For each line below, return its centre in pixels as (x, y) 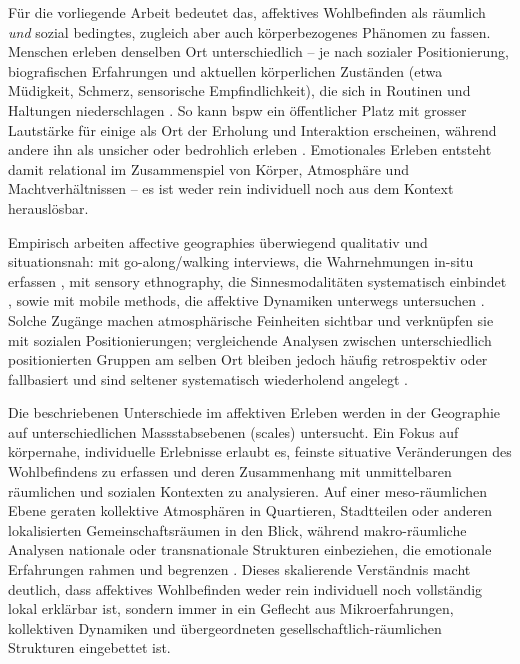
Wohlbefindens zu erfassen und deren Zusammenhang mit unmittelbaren (230, 471)
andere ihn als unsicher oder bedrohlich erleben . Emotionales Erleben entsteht (250, 149)
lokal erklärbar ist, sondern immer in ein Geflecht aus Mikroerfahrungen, (231, 608)
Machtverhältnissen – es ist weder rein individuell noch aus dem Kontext (231, 188)
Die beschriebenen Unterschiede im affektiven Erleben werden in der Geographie (254, 412)
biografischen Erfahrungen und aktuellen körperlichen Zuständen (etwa (225, 70)
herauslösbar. (48, 207)
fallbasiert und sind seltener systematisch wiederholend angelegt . (208, 378)
